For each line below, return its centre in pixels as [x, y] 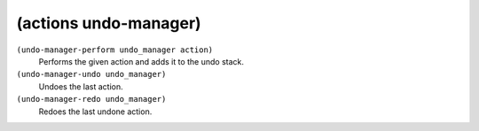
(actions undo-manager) [109, 23]
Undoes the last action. [81, 86]
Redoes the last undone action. [95, 112]
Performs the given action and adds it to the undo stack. [141, 61]
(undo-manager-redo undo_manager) [91, 99]
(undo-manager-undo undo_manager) [91, 74]
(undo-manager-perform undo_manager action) [115, 50]
